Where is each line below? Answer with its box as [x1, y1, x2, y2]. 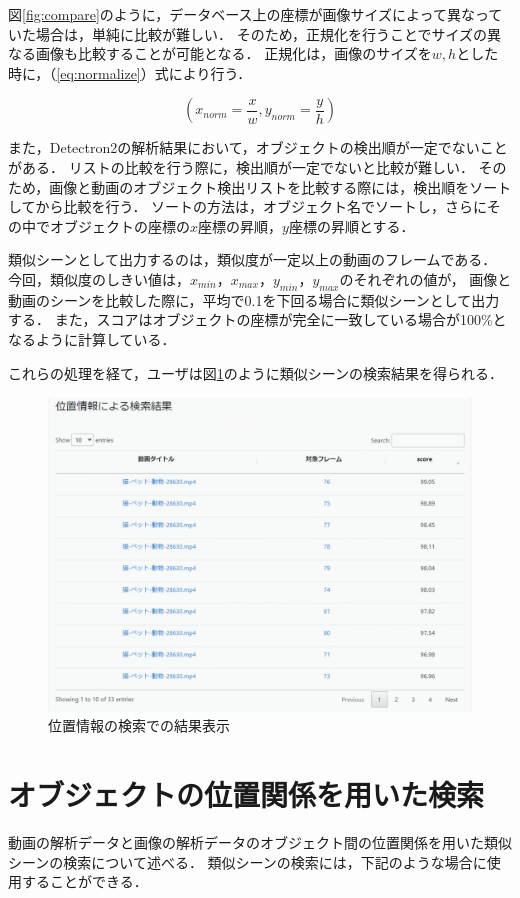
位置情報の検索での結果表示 [48, 715, 230, 736]
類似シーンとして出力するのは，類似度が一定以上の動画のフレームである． [8, 249, 497, 270]
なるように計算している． [8, 328, 176, 349]
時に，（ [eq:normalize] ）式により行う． [8, 62, 252, 83]
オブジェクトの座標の [49, 215, 190, 236]
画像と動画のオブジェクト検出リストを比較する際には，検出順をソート [49, 176, 512, 197]
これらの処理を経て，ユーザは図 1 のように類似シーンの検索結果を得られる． [8, 362, 504, 383]
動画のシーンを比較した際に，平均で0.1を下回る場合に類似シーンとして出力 [8, 289, 500, 310]
